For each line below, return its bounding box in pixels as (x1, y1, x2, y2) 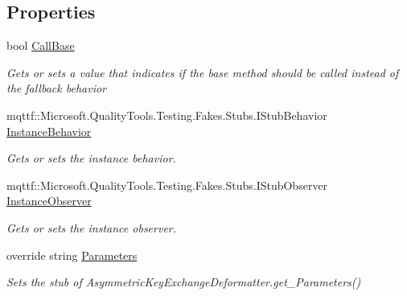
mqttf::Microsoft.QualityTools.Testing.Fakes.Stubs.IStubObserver (6, 176, 328, 193)
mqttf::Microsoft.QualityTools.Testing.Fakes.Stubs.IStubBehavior (6, 106, 327, 123)
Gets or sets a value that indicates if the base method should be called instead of (6, 64, 399, 80)
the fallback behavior (6, 80, 106, 97)
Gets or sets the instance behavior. (6, 150, 176, 166)
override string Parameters (6, 246, 138, 263)
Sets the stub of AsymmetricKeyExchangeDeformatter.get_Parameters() (6, 273, 361, 290)
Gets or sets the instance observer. (6, 219, 177, 236)
